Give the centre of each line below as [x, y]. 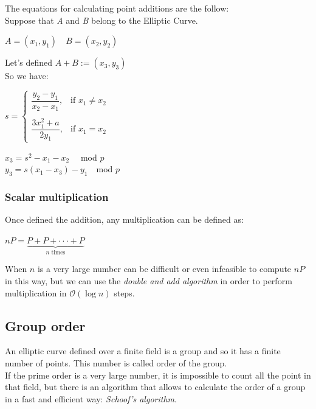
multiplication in [36, 292]
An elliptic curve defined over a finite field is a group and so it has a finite [143, 351]
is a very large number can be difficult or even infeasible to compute [164, 269]
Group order [45, 325]
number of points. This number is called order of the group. [116, 362]
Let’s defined [29, 62]
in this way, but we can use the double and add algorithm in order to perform [149, 280]
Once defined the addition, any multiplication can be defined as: [124, 219]
